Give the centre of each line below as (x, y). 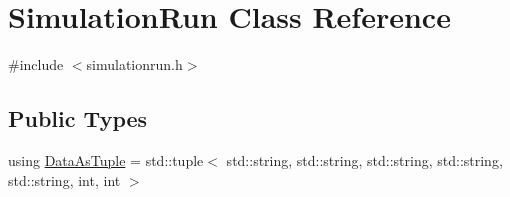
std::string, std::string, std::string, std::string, (364, 159)
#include (36, 64)
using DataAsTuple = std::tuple (106, 159)
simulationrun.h (134, 64)
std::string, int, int (64, 179)
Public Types (78, 118)
